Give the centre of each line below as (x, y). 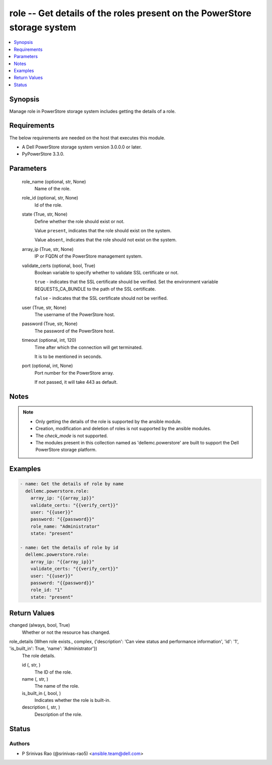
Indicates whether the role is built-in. (73, 700)
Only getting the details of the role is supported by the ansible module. (109, 421)
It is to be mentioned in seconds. (69, 356)
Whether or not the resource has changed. (66, 632)
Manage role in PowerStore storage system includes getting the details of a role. (93, 111)
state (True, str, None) (45, 214)
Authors (20, 743)
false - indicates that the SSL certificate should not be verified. (101, 298)
